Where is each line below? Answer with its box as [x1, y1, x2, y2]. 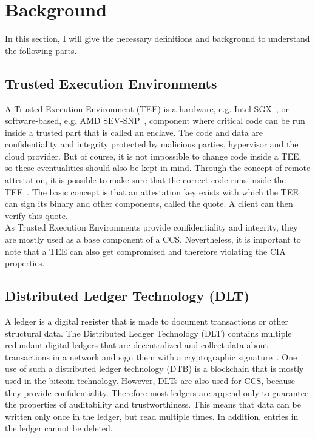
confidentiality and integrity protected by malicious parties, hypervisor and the [5, 138, 299, 150]
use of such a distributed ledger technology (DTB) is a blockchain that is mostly [5, 362, 304, 375]
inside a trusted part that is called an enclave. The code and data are [5, 126, 263, 138]
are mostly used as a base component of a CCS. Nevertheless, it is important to [5, 233, 301, 246]
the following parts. [5, 44, 77, 56]
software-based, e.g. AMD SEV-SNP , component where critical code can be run [5, 114, 305, 127]
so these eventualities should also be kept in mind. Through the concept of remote [5, 161, 311, 174]
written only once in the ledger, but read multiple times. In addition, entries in [5, 409, 299, 422]
